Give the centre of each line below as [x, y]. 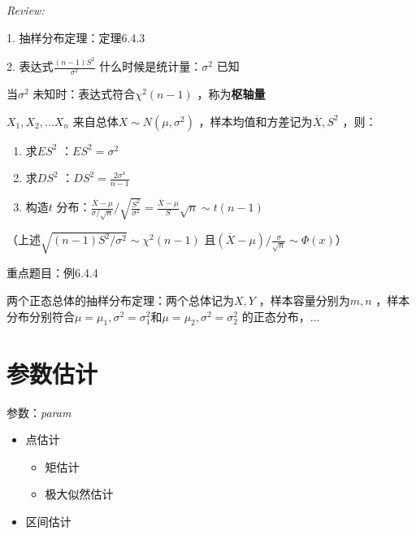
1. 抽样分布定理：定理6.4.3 [76, 37]
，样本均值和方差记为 [256, 121]
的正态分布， [276, 316]
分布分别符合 [41, 316]
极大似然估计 [79, 494]
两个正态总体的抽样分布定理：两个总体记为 [120, 300]
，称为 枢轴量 [231, 94]
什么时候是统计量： [151, 66]
